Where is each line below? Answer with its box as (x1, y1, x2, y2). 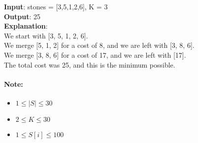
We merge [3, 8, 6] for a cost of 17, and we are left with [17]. (4, 49, 186, 60)
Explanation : (4, 21, 48, 31)
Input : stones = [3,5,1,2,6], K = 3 (4, 1, 108, 11)
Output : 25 (4, 11, 41, 21)
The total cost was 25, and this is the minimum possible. (4, 59, 175, 70)
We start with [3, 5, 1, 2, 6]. (4, 30, 88, 40)
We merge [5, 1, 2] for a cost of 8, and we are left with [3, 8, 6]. (4, 40, 195, 50)
